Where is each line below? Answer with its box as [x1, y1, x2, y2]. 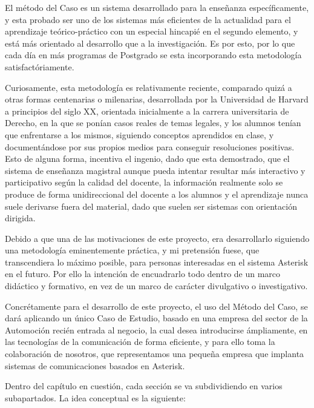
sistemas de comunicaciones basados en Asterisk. [5, 359, 185, 372]
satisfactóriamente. [5, 60, 74, 73]
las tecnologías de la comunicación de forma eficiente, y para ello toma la [5, 335, 275, 348]
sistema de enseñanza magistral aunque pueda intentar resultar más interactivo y [5, 164, 306, 176]
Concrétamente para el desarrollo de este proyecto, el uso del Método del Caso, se [5, 299, 308, 312]
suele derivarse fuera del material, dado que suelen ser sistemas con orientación [5, 199, 297, 212]
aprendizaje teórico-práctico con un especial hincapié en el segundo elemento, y [5, 25, 298, 38]
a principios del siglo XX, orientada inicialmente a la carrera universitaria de [5, 104, 289, 117]
